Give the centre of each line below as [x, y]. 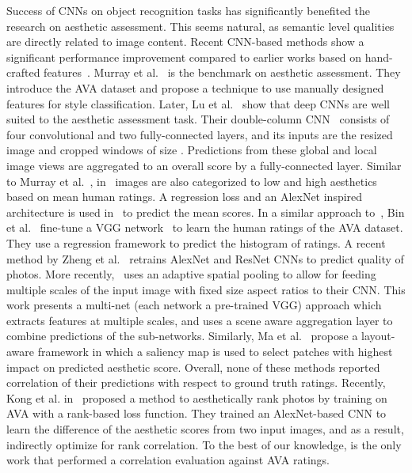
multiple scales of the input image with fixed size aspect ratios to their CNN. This [206, 289]
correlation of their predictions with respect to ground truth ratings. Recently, [196, 382]
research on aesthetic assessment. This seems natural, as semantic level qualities [200, 26]
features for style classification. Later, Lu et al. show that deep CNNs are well [198, 103]
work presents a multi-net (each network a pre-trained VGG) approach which [194, 305]
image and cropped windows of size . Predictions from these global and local [192, 150]
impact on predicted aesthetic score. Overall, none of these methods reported [193, 367]
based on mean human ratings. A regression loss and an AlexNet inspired [185, 197]
